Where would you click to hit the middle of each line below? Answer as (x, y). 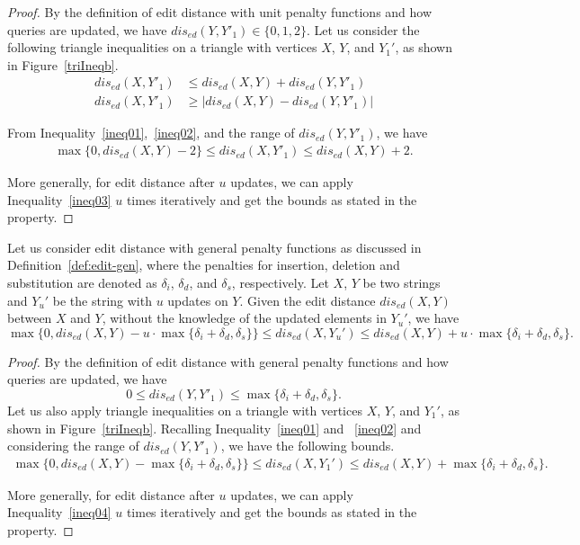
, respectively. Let (280, 283)
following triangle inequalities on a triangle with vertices (162, 47)
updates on (198, 300)
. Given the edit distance (308, 300)
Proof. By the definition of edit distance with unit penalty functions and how (220, 12)
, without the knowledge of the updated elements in (244, 318)
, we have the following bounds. (308, 446)
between (30, 318)
